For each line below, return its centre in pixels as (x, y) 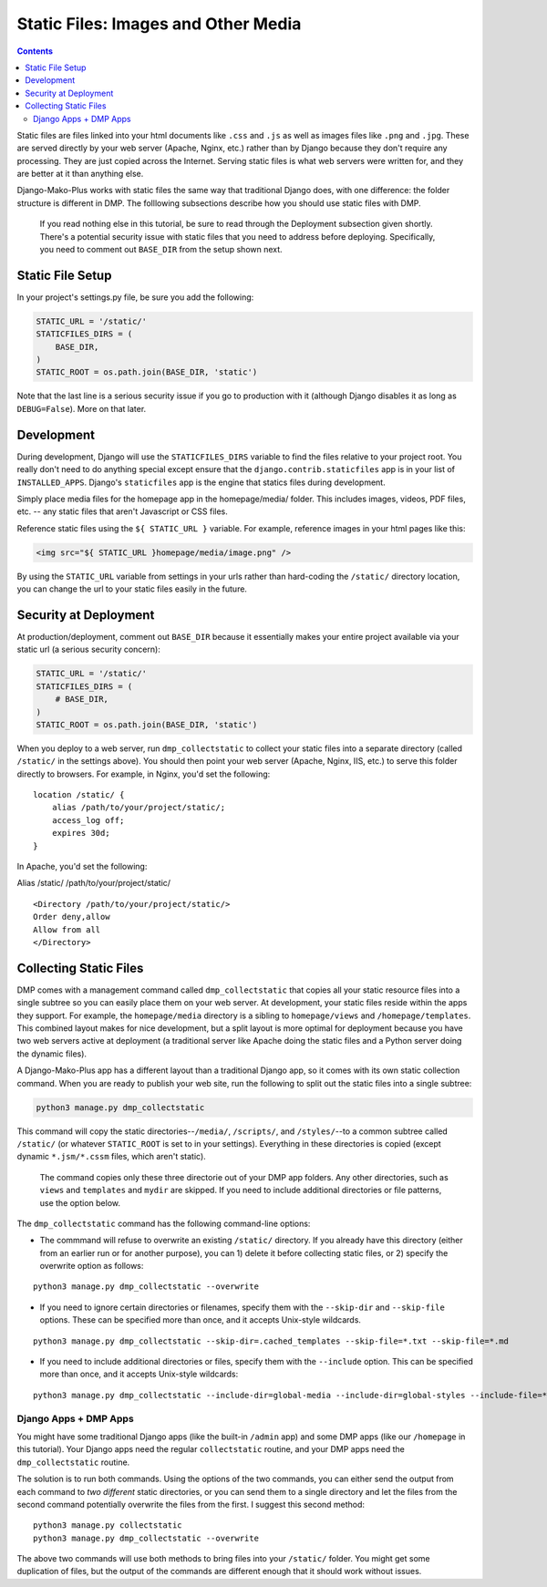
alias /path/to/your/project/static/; (139, 808)
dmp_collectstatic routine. (73, 1462)
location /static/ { (79, 795)
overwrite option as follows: (92, 1266)
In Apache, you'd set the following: (82, 867)
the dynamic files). (52, 1054)
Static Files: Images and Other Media (159, 24)
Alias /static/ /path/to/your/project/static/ (94, 883)
